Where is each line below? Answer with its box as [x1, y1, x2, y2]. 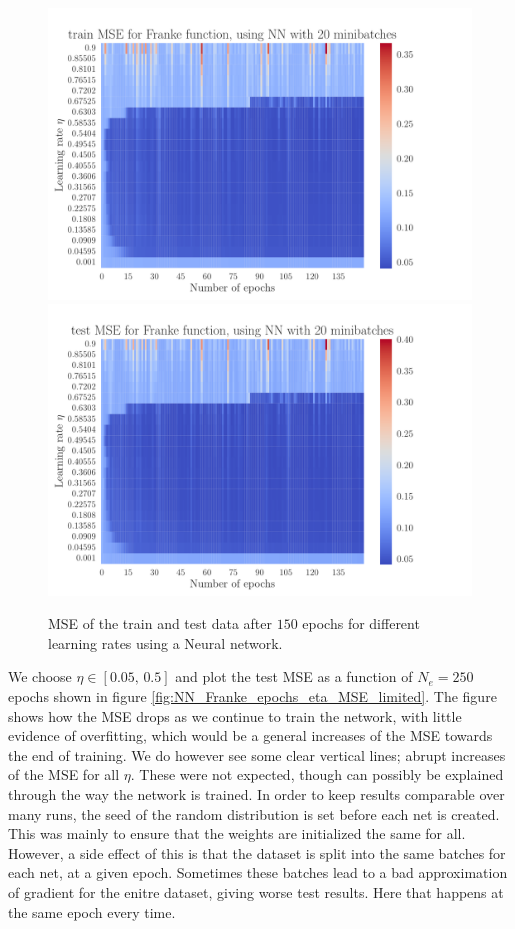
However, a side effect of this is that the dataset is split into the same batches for [8, 842, 506, 863]
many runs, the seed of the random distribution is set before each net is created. [8, 803, 500, 824]
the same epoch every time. [8, 901, 176, 922]
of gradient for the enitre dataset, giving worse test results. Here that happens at [8, 881, 504, 902]
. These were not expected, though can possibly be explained [130, 764, 504, 785]
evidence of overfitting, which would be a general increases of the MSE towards [8, 725, 493, 746]
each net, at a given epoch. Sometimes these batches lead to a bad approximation [8, 862, 508, 883]
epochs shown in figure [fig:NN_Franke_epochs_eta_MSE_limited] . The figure [8, 685, 497, 706]
